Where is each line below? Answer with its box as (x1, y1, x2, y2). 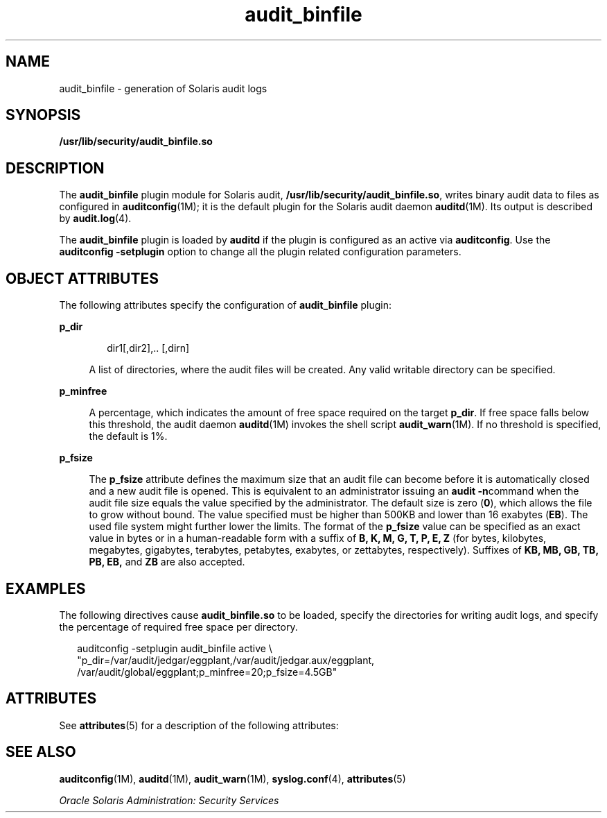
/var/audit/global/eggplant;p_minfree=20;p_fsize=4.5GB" (77, 665, 337, 678)
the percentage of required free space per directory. (59, 620, 298, 633)
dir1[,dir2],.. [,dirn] (107, 342, 190, 355)
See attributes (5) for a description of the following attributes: (59, 719, 339, 731)
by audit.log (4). (59, 212, 132, 225)
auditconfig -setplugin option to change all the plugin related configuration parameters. (59, 246, 461, 258)
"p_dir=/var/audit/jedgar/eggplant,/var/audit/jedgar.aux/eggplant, (77, 654, 375, 666)
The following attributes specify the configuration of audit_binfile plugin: (59, 299, 392, 312)
